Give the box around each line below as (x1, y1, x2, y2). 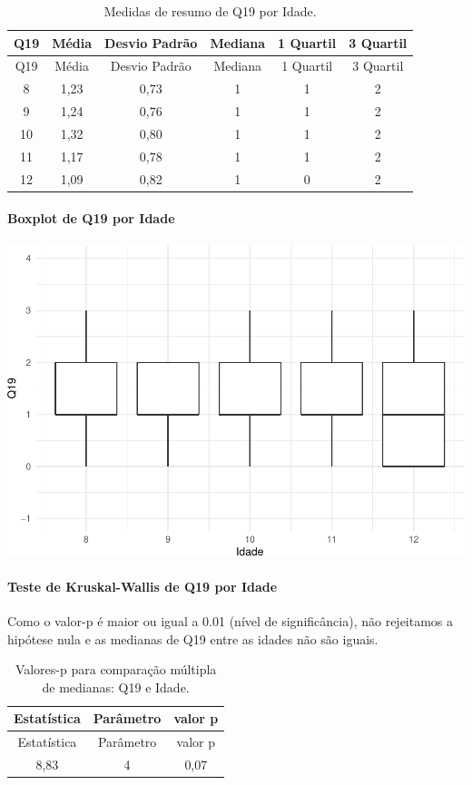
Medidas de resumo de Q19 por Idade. (103, 2, 317, 20)
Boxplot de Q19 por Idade (7, 209, 175, 228)
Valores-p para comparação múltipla (15, 660, 217, 679)
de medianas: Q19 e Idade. (42, 677, 190, 696)
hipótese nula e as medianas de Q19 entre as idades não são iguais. (7, 629, 379, 648)
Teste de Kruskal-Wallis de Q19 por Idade (7, 576, 278, 595)
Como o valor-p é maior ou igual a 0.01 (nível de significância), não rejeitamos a (7, 611, 454, 630)
